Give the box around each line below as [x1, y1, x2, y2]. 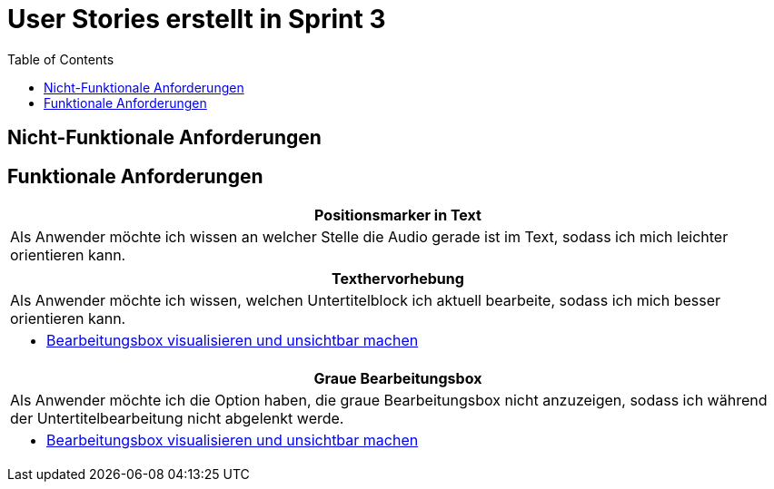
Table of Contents [7, 51, 114, 67]
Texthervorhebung [332, 269, 464, 289]
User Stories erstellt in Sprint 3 [7, 4, 386, 34]
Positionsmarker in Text [314, 206, 481, 225]
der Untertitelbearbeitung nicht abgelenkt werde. [10, 409, 344, 428]
